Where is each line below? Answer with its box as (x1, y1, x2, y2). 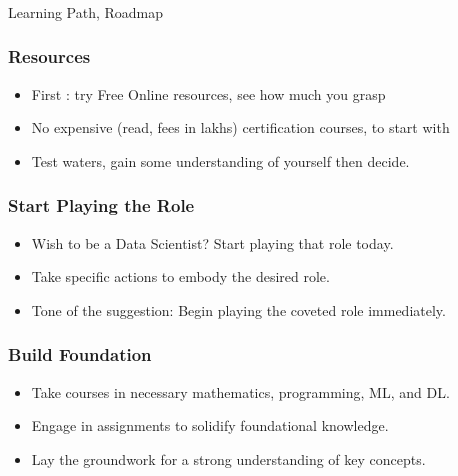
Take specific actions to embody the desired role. (31, 266, 330, 287)
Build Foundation (8, 342, 152, 367)
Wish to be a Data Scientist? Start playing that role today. (31, 232, 394, 253)
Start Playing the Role (8, 193, 195, 218)
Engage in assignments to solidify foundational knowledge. (31, 415, 389, 436)
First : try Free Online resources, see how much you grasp (31, 83, 386, 104)
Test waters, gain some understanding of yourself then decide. (31, 150, 410, 171)
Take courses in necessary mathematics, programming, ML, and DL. (31, 381, 450, 402)
